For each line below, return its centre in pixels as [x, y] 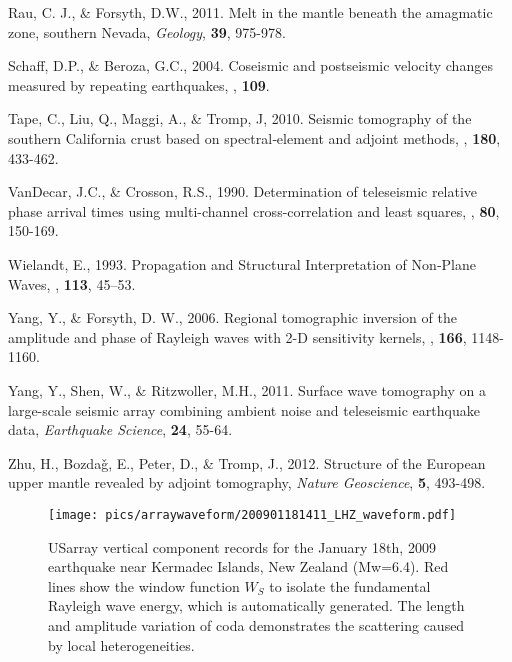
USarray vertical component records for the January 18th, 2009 [242, 546]
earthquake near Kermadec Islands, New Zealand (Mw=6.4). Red [248, 566]
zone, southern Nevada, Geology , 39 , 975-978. [147, 31]
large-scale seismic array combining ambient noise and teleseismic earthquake [244, 409]
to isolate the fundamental [350, 585]
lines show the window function [144, 585]
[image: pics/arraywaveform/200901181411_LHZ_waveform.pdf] [252, 514]
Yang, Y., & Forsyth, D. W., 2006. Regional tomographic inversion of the [232, 317]
